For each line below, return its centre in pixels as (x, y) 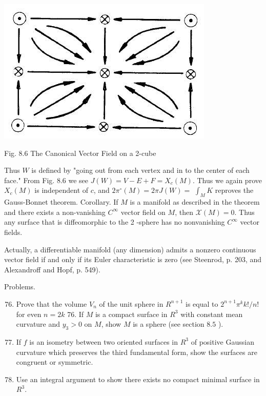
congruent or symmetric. (55, 362)
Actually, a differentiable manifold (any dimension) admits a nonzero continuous (130, 249)
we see (78, 180)
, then (184, 212)
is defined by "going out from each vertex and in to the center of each (140, 170)
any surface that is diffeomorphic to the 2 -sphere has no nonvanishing (115, 222)
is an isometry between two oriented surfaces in (104, 341)
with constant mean (212, 314)
